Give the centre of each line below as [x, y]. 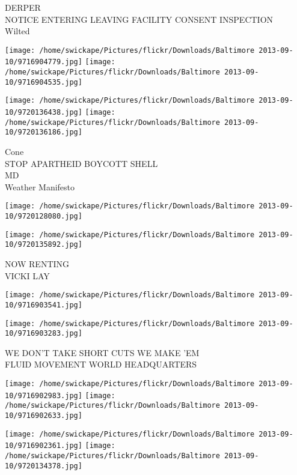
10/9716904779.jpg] [44, 62]
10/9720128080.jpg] [44, 216]
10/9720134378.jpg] [44, 466]
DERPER [23, 7]
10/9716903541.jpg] [44, 305]
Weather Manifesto [40, 186]
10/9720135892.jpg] [44, 245]
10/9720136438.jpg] [44, 113]
